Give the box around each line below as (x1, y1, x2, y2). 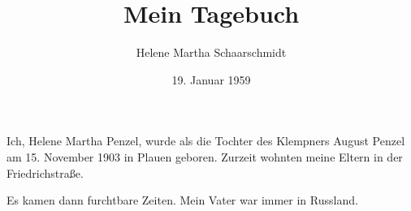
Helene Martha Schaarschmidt (136, 44, 287, 61)
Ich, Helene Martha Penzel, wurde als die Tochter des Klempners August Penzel (6, 132, 405, 149)
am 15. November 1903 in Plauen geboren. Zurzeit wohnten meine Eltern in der (6, 148, 403, 165)
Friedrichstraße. (6, 164, 84, 181)
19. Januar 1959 (171, 71, 251, 88)
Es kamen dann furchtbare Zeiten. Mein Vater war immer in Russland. (6, 192, 358, 209)
